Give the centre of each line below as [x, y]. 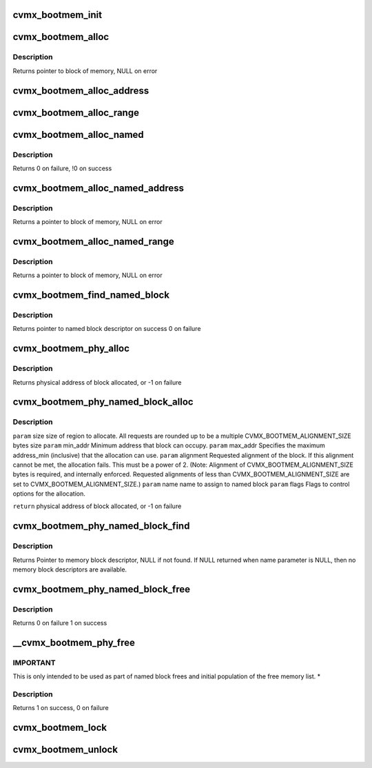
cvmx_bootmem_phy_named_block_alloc [103, 402]
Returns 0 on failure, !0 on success [62, 168]
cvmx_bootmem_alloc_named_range [94, 241]
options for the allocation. [49, 494]
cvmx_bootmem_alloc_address [81, 91]
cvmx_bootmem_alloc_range [76, 113]
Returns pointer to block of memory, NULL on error [85, 71]
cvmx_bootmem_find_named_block [91, 295]
